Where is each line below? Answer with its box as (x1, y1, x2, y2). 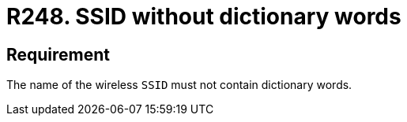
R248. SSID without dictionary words (6, 3, 401, 30)
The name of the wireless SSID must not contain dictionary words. (6, 78, 352, 92)
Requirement (6, 44, 111, 65)
